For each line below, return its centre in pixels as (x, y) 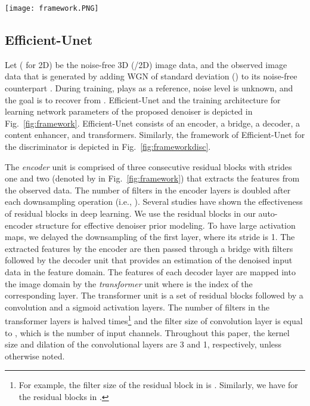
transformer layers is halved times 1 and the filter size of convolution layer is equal (154, 320)
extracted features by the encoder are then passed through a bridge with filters (149, 248)
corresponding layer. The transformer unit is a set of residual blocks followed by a (154, 295)
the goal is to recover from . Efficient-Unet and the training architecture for (143, 99)
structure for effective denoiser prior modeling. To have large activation (165, 225)
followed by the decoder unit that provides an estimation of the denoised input (149, 260)
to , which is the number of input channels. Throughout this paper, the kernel (147, 332)
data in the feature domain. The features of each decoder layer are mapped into (150, 271)
